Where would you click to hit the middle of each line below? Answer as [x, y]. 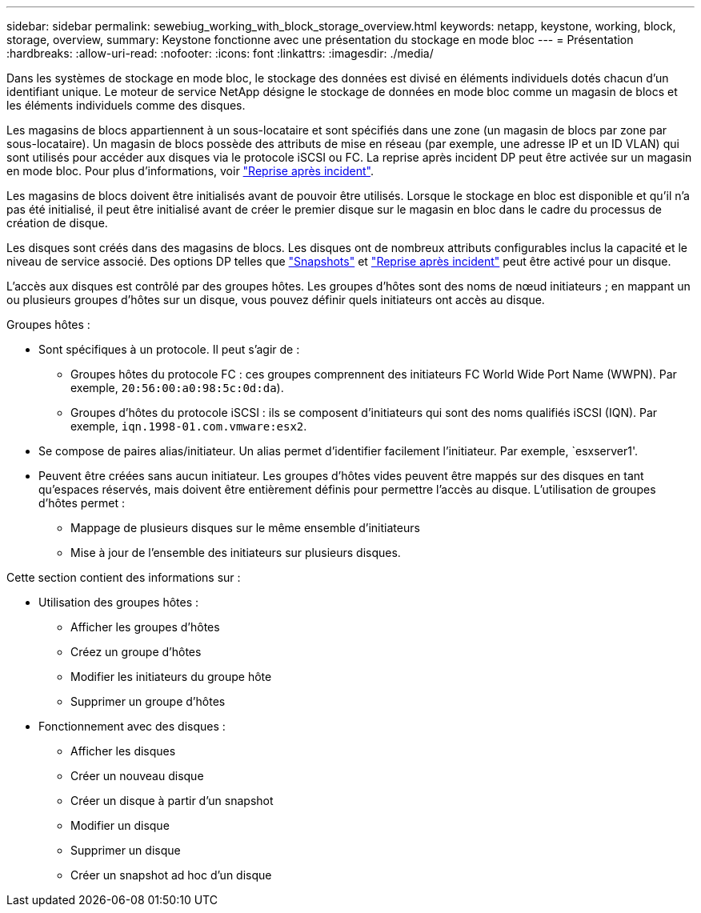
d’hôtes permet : [82, 503]
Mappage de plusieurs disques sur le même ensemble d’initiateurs [245, 528]
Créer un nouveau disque [137, 776]
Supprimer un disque [126, 850]
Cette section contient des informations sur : [124, 577]
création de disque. [57, 223]
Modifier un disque [120, 825]
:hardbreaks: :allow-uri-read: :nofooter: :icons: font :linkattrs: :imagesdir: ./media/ [220, 53]
